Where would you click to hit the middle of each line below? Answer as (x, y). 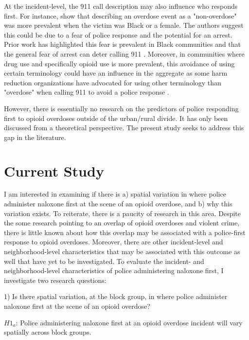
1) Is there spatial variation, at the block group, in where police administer (116, 296)
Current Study (54, 170)
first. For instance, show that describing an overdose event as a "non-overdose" (120, 15)
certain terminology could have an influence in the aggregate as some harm (116, 73)
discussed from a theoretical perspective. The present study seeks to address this (124, 128)
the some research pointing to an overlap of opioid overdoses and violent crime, (122, 223)
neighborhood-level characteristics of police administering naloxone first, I (114, 270)
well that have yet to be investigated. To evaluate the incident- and (104, 261)
